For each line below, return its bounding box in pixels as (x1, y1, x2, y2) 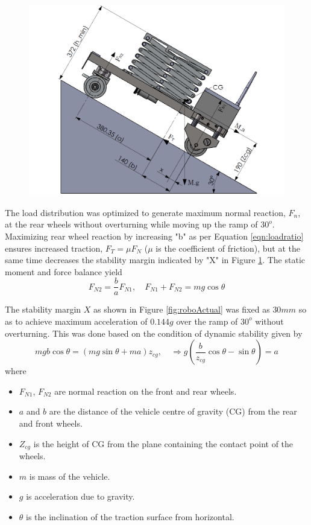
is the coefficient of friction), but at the (155, 241, 300, 254)
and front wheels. (19, 416, 83, 429)
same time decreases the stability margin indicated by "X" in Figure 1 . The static (5, 253, 306, 266)
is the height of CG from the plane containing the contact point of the (33, 437, 294, 450)
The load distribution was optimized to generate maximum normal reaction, (5, 206, 286, 218)
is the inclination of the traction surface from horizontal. (26, 510, 234, 523)
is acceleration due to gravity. (26, 490, 135, 503)
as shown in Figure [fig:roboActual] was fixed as (93, 303, 270, 316)
